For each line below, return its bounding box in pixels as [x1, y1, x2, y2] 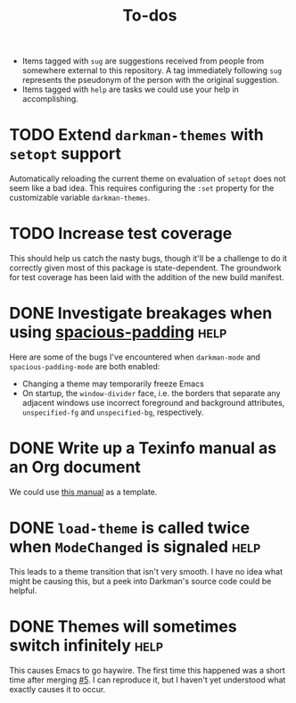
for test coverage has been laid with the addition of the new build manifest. [9, 272, 284, 283]
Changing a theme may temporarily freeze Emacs [21, 378, 205, 389]
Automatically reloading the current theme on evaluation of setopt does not [9, 173, 286, 184]
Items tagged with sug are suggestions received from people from [21, 55, 265, 67]
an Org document [9, 457, 141, 477]
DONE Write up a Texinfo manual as [9, 438, 277, 459]
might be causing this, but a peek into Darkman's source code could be [9, 575, 272, 586]
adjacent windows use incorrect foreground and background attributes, [21, 398, 285, 408]
